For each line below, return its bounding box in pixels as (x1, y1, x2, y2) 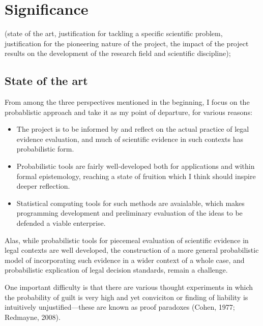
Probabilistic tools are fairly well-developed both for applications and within (16, 161, 255, 171)
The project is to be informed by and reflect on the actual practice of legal (16, 124, 249, 134)
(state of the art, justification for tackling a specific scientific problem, (5, 28, 223, 39)
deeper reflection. (16, 181, 70, 191)
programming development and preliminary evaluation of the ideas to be (16, 208, 243, 218)
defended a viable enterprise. (16, 218, 106, 228)
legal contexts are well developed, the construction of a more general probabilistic (5, 245, 259, 255)
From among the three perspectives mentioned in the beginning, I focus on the (5, 97, 250, 107)
